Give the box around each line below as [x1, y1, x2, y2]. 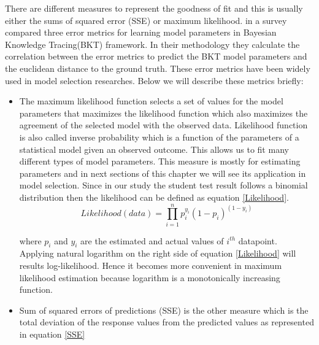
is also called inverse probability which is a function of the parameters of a [19, 130, 299, 143]
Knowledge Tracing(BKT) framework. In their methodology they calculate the [5, 37, 300, 50]
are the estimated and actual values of [80, 234, 224, 247]
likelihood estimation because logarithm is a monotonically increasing [19, 271, 280, 284]
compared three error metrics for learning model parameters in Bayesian [5, 26, 277, 39]
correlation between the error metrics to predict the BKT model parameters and [5, 50, 307, 63]
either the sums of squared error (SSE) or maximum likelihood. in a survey [5, 14, 287, 26]
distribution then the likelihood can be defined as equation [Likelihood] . [19, 190, 289, 203]
